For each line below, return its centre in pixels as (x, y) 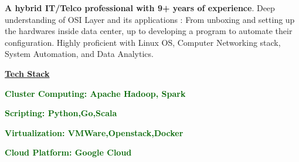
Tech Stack (27, 73)
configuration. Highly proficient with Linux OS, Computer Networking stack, (143, 42)
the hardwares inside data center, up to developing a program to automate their (149, 31)
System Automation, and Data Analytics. (79, 54)
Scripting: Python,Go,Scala (61, 113)
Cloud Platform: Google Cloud (68, 152)
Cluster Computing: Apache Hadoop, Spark (95, 93)
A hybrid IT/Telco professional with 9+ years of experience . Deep (140, 8)
